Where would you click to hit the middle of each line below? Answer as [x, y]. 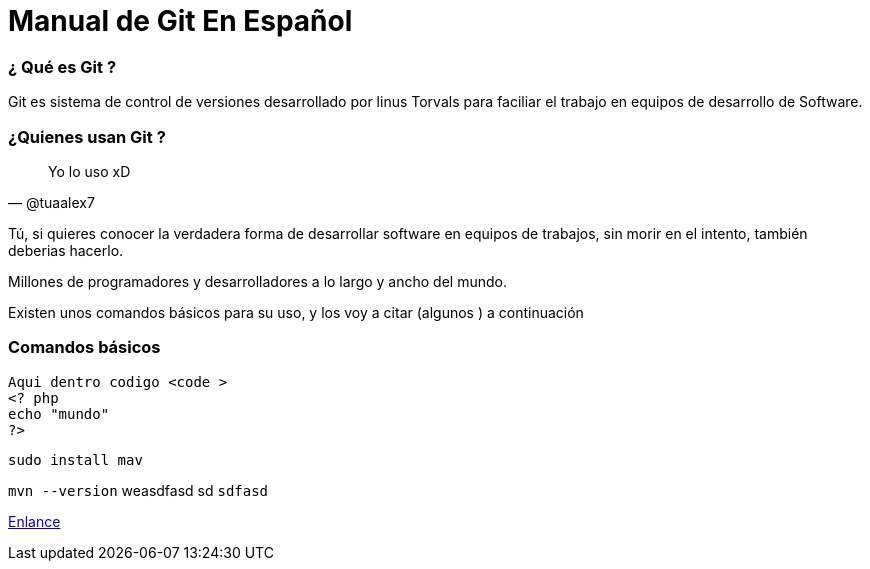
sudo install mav [75, 459]
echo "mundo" [59, 413]
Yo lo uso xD [89, 171]
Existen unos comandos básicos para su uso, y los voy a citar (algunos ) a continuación [296, 312]
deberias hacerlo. [66, 250]
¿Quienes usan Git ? [87, 136]
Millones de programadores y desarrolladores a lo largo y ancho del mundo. [257, 281]
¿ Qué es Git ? [62, 66]
